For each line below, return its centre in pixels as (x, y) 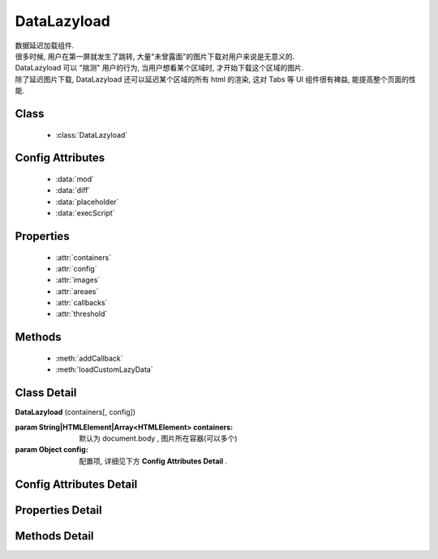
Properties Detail (58, 510)
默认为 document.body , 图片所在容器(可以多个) (159, 438)
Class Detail (46, 393)
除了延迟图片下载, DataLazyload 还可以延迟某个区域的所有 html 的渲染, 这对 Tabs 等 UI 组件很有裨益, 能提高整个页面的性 (216, 79)
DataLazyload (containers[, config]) (75, 412)
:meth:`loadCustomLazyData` (104, 369)
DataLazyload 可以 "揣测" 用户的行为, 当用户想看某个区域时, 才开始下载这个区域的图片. (159, 68)
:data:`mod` (75, 179)
